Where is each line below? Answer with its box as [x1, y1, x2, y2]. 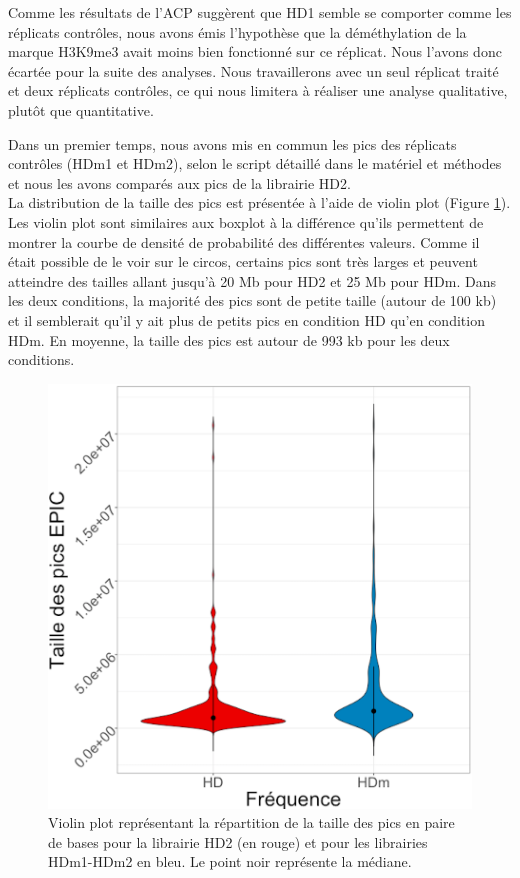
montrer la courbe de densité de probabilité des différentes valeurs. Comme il [8, 231, 480, 252]
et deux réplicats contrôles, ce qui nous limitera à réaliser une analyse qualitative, [8, 80, 508, 101]
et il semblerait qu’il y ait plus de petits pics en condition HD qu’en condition [8, 309, 485, 330]
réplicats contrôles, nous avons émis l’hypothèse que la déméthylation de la [8, 21, 467, 42]
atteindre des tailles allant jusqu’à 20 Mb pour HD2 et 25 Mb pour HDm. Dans [8, 270, 496, 291]
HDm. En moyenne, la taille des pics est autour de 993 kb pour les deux [8, 329, 450, 350]
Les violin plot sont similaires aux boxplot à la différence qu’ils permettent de [8, 211, 484, 232]
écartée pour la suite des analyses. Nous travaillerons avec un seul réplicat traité [8, 60, 499, 81]
